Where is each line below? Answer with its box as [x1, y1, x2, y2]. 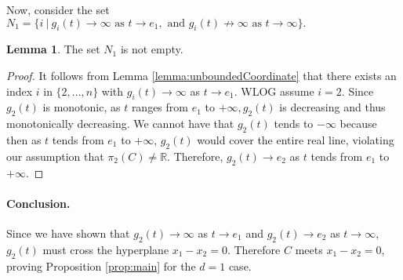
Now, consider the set [6, 2, 110, 17]
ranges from [131, 99, 188, 115]
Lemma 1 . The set [6, 41, 100, 57]
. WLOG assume [234, 82, 314, 99]
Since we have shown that [6, 224, 130, 241]
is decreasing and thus [279, 99, 386, 115]
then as [6, 131, 42, 147]
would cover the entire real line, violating [197, 131, 394, 147]
